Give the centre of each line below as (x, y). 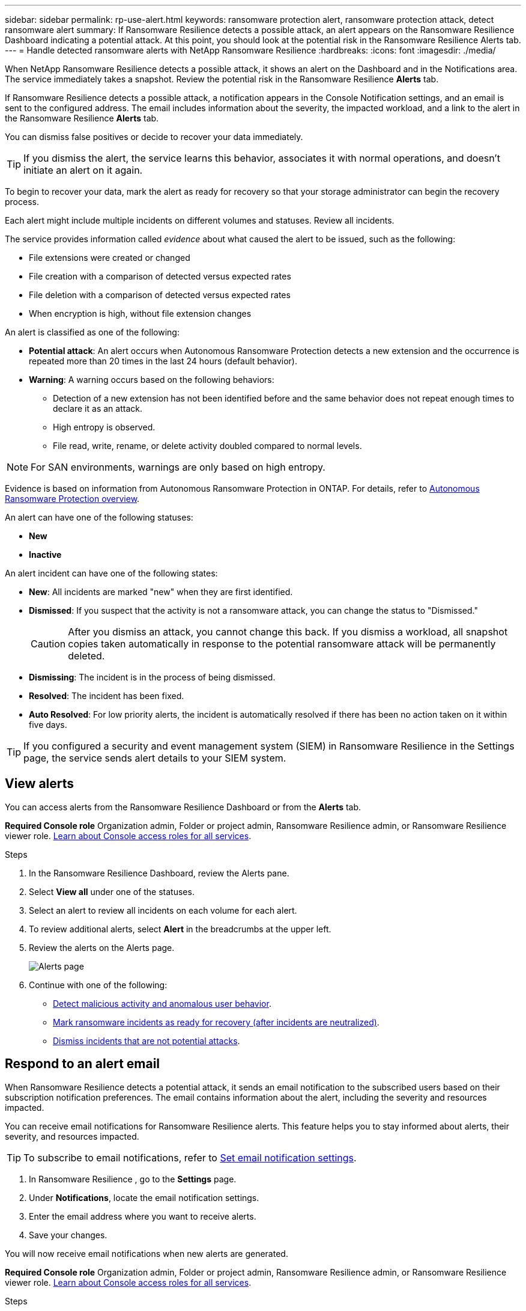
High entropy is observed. (104, 427)
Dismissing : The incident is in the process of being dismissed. (152, 677)
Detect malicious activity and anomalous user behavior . (162, 1003)
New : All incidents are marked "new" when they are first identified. (161, 592)
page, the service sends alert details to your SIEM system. (155, 758)
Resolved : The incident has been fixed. (107, 696)
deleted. (86, 656)
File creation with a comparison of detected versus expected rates (160, 276)
